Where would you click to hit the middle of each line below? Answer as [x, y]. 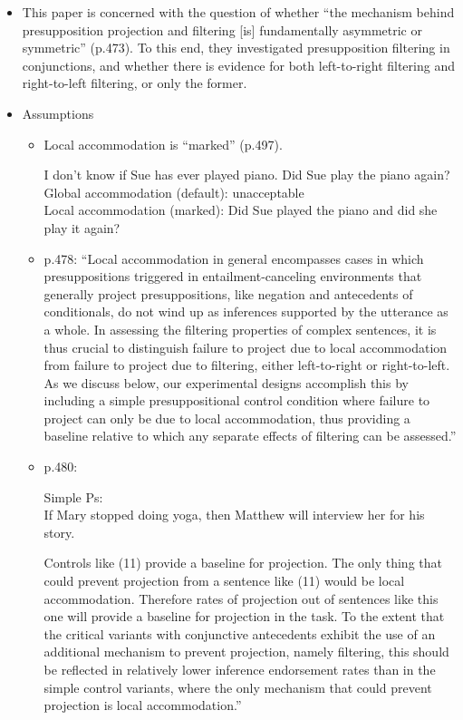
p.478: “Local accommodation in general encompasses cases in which [234, 258]
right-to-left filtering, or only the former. [135, 83]
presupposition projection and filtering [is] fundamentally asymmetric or [222, 29]
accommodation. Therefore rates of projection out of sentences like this [241, 598]
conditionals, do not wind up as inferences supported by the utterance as [246, 311]
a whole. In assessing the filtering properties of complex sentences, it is [240, 329]
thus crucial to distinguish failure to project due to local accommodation [246, 347]
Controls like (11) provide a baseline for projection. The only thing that [243, 563]
